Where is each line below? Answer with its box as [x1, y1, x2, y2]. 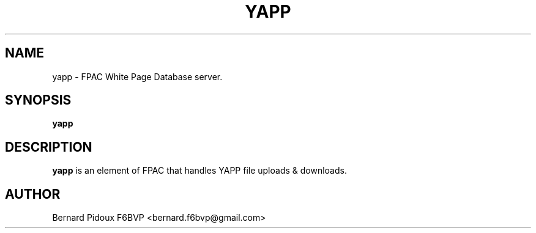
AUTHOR [5, 186, 61, 202]
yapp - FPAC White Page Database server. [52, 71, 223, 82]
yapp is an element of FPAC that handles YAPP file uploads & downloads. [52, 165, 347, 176]
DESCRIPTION [5, 139, 92, 155]
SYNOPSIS [5, 92, 72, 108]
